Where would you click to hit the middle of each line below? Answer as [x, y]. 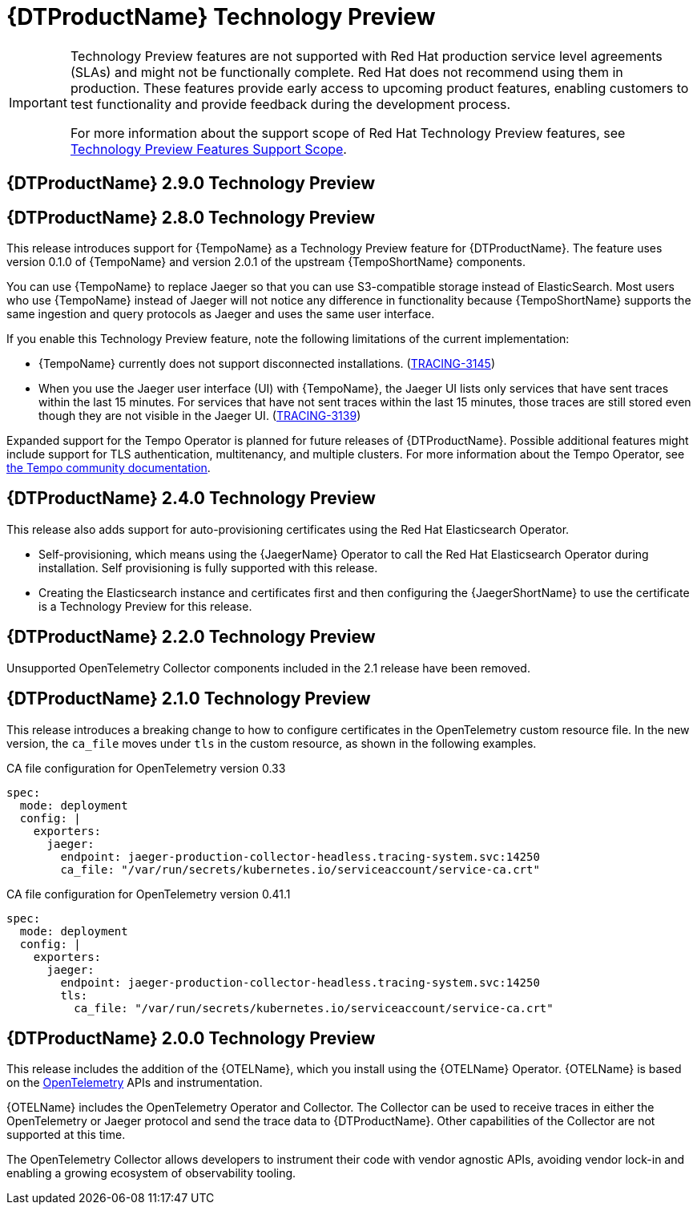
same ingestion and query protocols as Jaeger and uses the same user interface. [221, 314]
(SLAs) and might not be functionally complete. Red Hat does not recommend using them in [346, 72]
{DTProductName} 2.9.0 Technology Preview [191, 184]
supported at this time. [66, 1135]
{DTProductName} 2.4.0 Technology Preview [191, 499]
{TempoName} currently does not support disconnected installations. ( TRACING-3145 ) [267, 364]
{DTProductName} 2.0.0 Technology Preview [191, 1038]
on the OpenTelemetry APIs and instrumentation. [135, 1083]
